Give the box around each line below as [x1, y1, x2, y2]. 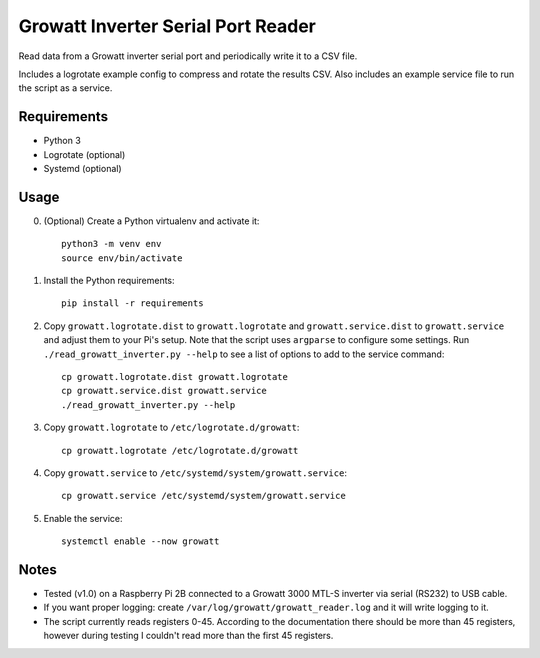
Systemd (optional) [43, 163, 122, 175]
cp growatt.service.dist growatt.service [61, 385, 267, 397]
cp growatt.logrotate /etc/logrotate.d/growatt [61, 445, 299, 456]
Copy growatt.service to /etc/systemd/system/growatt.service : [43, 467, 347, 479]
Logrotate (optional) [43, 148, 126, 160]
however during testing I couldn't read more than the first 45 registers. [43, 630, 334, 642]
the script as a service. [18, 82, 113, 94]
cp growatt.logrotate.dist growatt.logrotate [61, 371, 289, 383]
